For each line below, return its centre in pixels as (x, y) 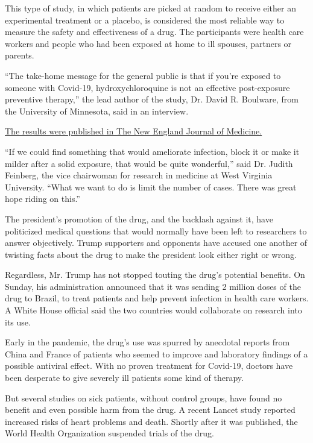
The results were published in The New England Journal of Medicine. (134, 131)
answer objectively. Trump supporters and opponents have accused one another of (156, 243)
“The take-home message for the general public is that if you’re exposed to (143, 75)
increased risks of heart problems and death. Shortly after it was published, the (151, 421)
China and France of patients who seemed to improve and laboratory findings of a (156, 353)
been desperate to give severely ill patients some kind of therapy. (124, 378)
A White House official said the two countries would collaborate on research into (153, 310)
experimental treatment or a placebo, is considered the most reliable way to (145, 20)
